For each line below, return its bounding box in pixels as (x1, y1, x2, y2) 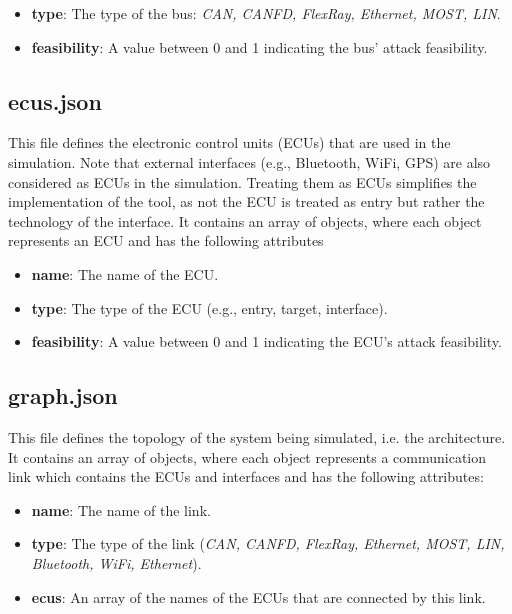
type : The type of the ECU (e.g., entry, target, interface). (31, 297, 388, 318)
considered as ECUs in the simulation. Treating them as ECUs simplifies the (8, 171, 477, 192)
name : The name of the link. (31, 499, 211, 520)
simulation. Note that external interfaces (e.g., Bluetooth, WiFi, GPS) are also (8, 151, 491, 172)
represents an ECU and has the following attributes (8, 230, 324, 251)
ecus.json (8, 85, 102, 116)
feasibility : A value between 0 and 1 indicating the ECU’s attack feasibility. (31, 331, 502, 352)
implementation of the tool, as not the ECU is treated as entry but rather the (8, 191, 485, 212)
